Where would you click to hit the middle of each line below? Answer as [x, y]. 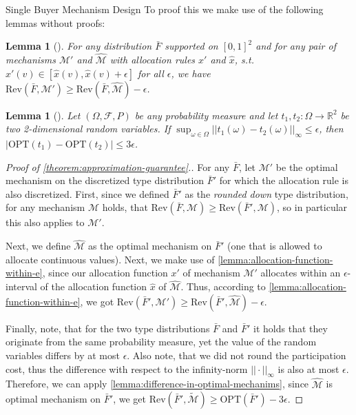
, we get [129, 399]
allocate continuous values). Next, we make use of [110, 259]
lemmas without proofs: [55, 22]
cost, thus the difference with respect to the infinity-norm [127, 368]
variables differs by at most [63, 355]
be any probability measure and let [206, 115]
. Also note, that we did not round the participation [237, 355]
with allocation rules [153, 59]
